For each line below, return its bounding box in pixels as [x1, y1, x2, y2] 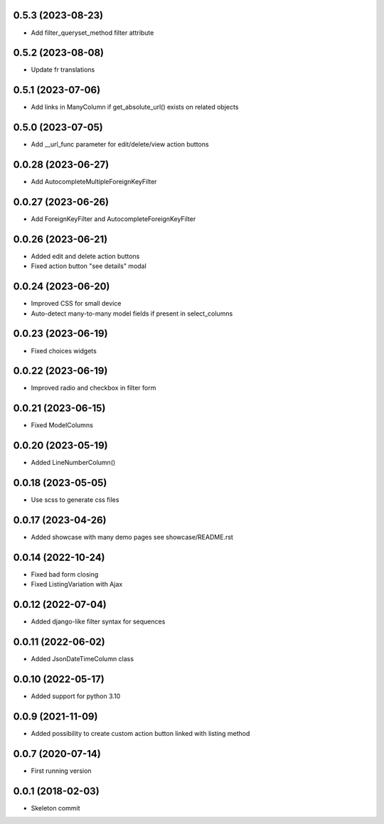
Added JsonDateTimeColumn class [31, 655, 134, 663]
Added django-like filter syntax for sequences [31, 617, 166, 626]
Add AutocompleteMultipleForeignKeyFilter [31, 178, 157, 186]
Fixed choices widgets [31, 346, 97, 355]
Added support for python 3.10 [31, 692, 121, 700]
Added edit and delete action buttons [31, 252, 140, 260]
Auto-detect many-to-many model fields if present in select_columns [31, 309, 233, 318]
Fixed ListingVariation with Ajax [31, 580, 123, 589]
